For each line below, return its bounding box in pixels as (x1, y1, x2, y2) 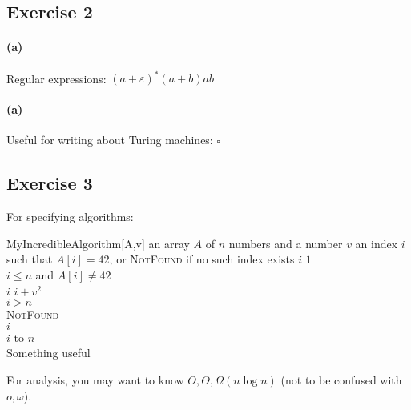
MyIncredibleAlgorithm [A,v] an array (6, 235, 190, 251)
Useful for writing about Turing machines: (6, 131, 213, 148)
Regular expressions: (6, 70, 107, 86)
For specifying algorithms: (6, 208, 134, 225)
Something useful (6, 344, 91, 361)
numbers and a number (228, 235, 343, 251)
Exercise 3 (6, 171, 93, 195)
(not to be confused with (280, 372, 402, 388)
